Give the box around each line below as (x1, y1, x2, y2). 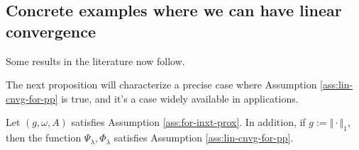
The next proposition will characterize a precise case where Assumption (6, 77, 317, 92)
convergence (6, 20, 96, 42)
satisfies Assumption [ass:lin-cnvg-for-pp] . (114, 130, 294, 145)
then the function (6, 130, 82, 145)
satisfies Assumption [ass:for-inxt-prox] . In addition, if (71, 115, 306, 129)
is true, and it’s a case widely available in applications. (61, 91, 299, 105)
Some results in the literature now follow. (6, 53, 185, 68)
